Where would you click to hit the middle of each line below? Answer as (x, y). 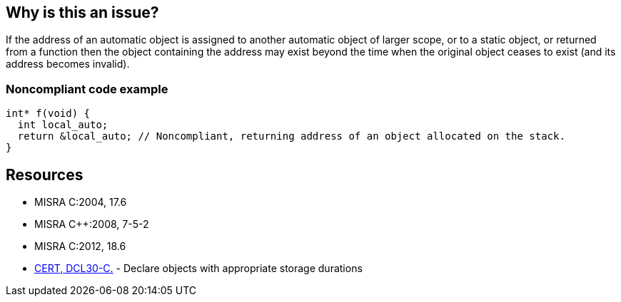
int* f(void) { (48, 114)
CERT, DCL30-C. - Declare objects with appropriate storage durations (198, 269)
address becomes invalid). (68, 64)
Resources (45, 175)
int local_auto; (63, 125)
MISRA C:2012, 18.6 (80, 246)
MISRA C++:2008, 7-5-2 (92, 224)
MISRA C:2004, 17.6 (81, 202)
